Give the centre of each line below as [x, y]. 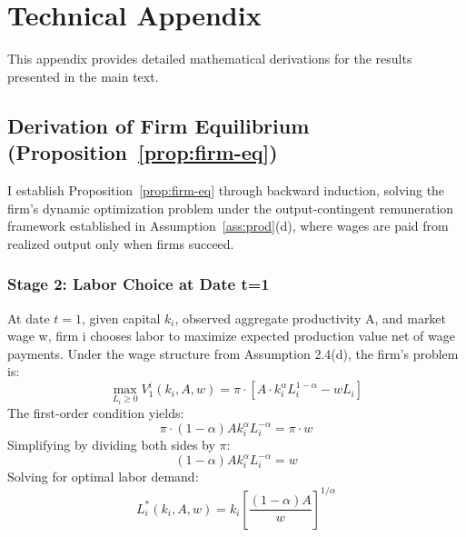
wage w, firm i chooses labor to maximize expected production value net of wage [231, 336]
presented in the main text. [83, 76]
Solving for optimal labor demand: [103, 477]
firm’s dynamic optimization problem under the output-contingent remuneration [231, 208]
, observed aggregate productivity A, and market [311, 318]
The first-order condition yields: [96, 413]
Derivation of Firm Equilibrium [159, 125]
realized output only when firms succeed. [121, 243]
